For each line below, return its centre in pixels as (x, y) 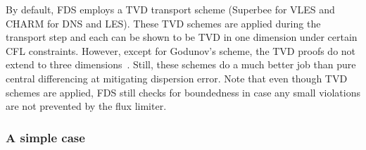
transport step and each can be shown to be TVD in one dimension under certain (182, 37)
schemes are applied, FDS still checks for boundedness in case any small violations (183, 92)
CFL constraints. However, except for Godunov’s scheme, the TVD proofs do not (181, 50)
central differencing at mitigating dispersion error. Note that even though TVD (177, 78)
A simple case (45, 137)
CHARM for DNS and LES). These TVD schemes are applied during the (163, 23)
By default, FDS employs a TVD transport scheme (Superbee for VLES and (170, 9)
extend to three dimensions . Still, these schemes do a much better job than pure (181, 64)
